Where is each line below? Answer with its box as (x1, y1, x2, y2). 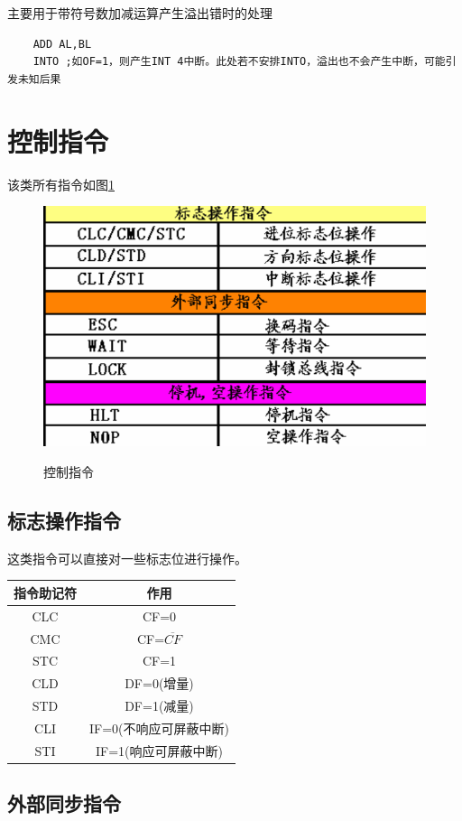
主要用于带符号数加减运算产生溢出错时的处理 (7, 4, 273, 22)
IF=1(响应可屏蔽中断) (96, 741, 223, 760)
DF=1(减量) (125, 696, 194, 715)
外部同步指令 (7, 789, 121, 817)
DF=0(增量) (125, 674, 194, 693)
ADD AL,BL (32, 37, 92, 51)
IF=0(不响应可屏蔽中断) (89, 718, 229, 737)
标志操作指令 (7, 506, 121, 534)
